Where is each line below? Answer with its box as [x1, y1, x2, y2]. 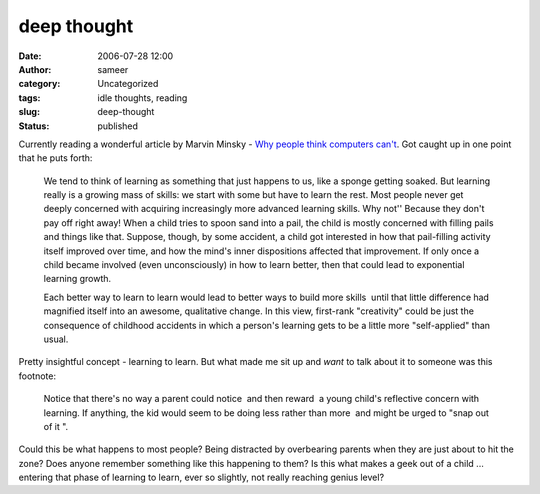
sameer [97, 63, 129, 75]
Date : [18, 50, 42, 62]
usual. [43, 333, 69, 345]
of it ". [43, 420, 69, 432]
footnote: [18, 370, 57, 382]
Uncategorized [97, 78, 159, 90]
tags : [18, 91, 41, 104]
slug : [18, 106, 40, 118]
